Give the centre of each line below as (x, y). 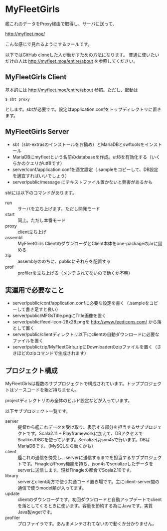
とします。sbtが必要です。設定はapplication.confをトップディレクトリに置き (83, 109)
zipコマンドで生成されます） (59, 353)
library (12, 476)
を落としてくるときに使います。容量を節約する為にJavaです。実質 (85, 506)
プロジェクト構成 (31, 370)
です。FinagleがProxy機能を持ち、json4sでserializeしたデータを (87, 464)
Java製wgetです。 (36, 512)
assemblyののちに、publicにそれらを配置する (64, 261)
